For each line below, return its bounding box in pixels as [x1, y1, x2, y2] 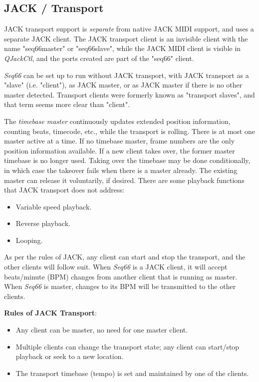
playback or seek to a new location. [15, 351, 124, 361]
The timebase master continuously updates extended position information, [4, 115, 231, 126]
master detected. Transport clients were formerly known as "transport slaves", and [4, 89, 255, 99]
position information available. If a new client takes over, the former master [4, 145, 235, 155]
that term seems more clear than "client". [4, 99, 130, 109]
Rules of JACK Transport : [4, 307, 97, 318]
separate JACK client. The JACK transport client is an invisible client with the [4, 33, 248, 43]
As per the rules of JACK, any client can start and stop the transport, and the [4, 251, 246, 262]
